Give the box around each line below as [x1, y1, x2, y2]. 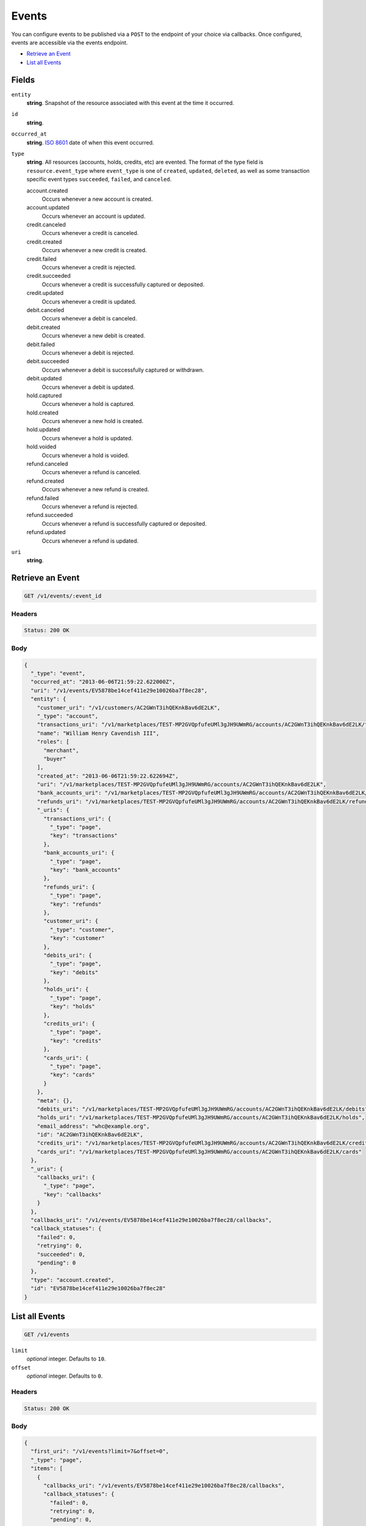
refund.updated [26, 529, 66, 536]
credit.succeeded [26, 272, 71, 280]
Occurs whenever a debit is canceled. [41, 315, 137, 322]
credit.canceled [26, 221, 66, 228]
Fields [11, 74, 35, 85]
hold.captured [26, 391, 62, 399]
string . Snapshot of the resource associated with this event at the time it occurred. [26, 99, 234, 107]
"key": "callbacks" [43, 1191, 102, 1198]
